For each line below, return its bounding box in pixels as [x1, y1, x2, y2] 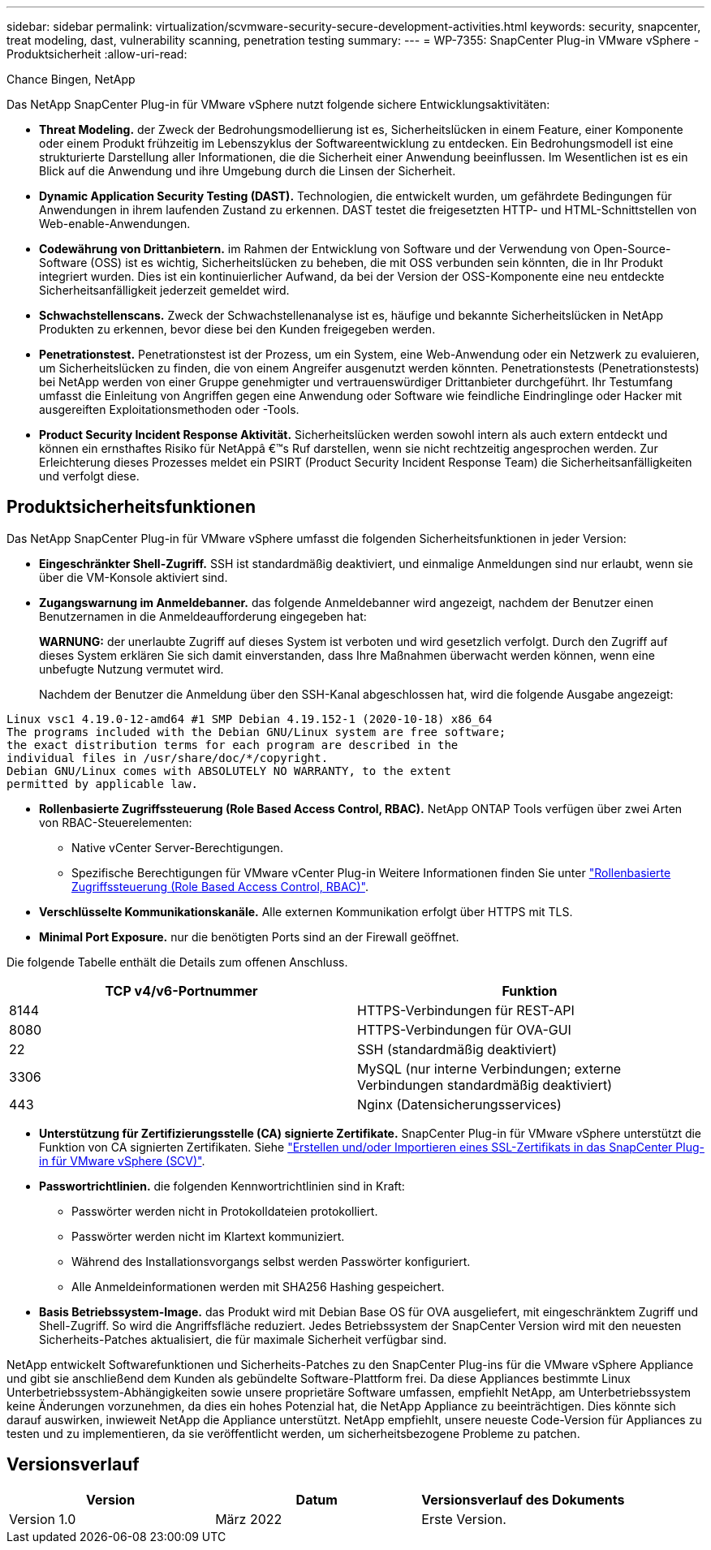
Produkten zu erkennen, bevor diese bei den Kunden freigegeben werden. [39, 322, 436, 336]
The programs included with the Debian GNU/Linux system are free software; [6, 725, 506, 738]
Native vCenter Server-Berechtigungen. [71, 840, 283, 855]
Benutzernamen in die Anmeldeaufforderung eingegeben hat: [39, 609, 367, 623]
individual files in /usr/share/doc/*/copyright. [6, 751, 329, 764]
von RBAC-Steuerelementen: [39, 815, 192, 829]
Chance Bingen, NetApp [6, 72, 136, 86]
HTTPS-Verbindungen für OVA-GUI [357, 1021, 571, 1038]
